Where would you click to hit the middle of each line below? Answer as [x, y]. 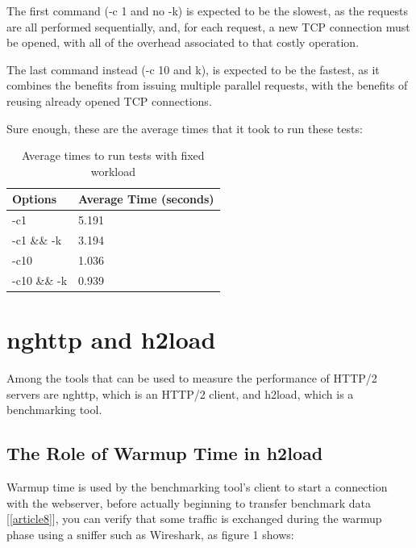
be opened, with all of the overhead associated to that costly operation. [183, 42]
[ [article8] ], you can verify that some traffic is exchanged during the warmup [194, 519]
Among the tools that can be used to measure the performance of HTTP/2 [192, 377]
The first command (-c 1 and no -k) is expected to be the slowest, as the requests [207, 10]
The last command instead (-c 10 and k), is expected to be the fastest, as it [193, 69]
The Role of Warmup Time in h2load [165, 453]
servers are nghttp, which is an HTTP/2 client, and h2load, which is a [180, 393]
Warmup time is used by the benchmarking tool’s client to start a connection [197, 486]
